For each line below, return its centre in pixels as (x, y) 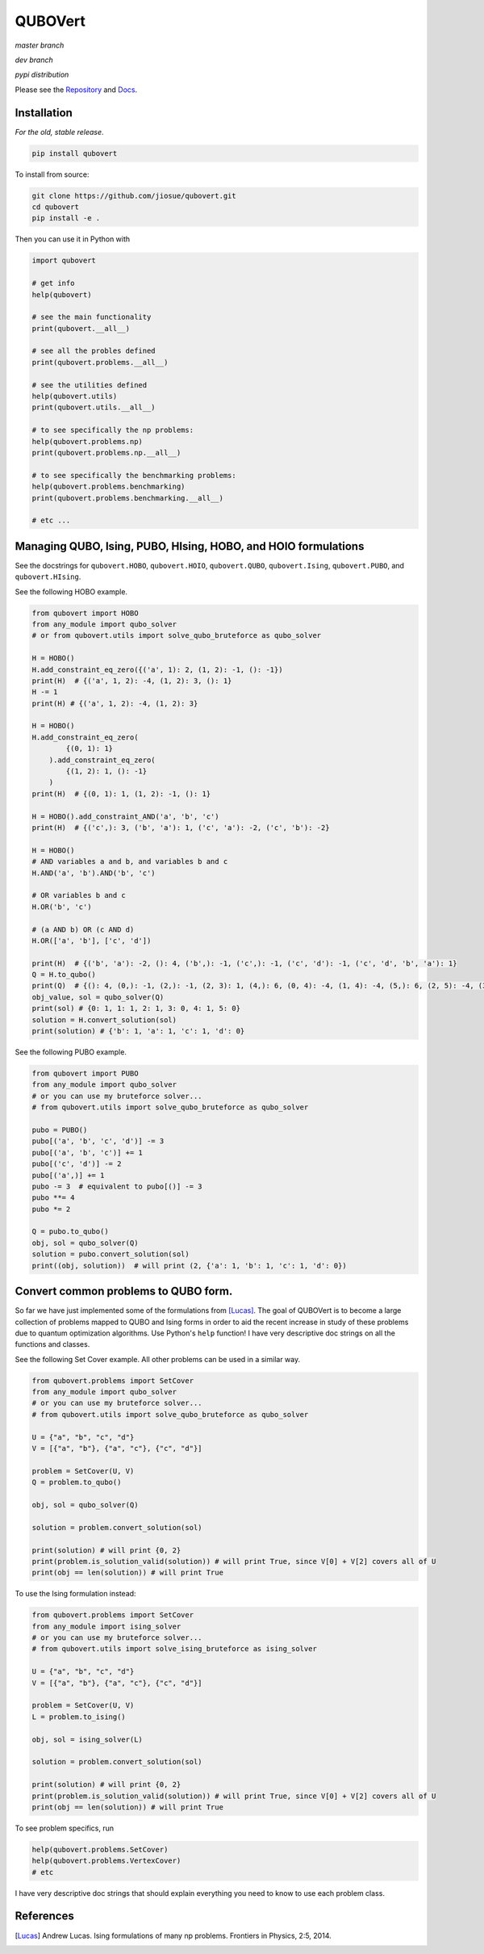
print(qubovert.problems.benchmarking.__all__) (127, 498)
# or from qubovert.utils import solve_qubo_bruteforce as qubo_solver (177, 635)
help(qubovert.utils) (75, 396)
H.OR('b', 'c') (62, 907)
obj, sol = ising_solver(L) (87, 1739)
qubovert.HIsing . (48, 577)
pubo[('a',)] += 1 (68, 1175)
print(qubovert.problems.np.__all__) (106, 453)
